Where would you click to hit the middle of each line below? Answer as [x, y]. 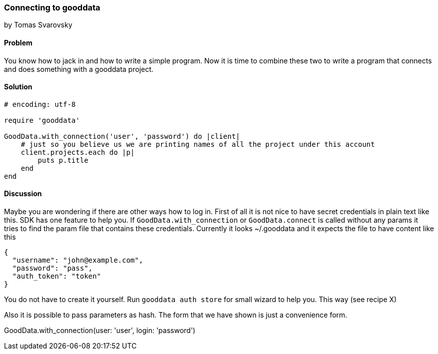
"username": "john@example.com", [78, 260]
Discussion [23, 194]
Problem [18, 42]
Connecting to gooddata [52, 7]
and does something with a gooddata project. [79, 69]
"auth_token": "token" [56, 276]
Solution [18, 87]
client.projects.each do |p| [78, 152]
